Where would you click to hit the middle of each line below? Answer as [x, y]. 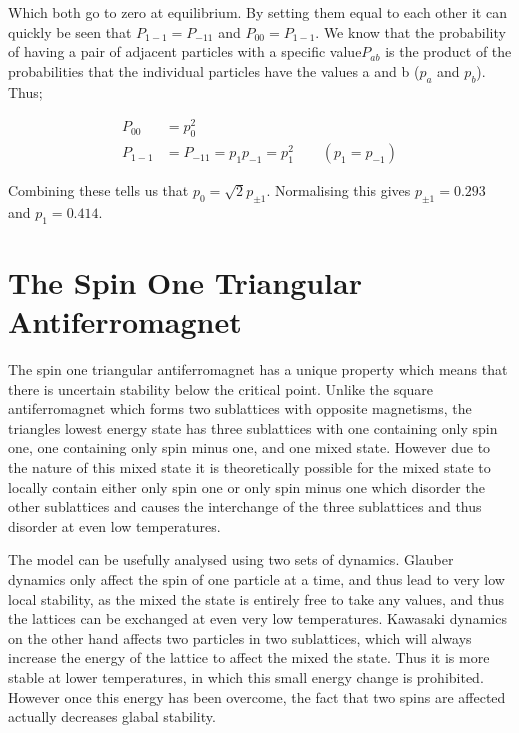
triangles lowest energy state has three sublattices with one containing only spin [253, 427]
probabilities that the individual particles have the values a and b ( [214, 70]
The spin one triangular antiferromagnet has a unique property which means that [258, 369]
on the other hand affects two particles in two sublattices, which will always [240, 637]
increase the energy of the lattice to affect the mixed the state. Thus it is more [249, 657]
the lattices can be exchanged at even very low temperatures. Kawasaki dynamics [257, 618]
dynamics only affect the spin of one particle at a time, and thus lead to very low [256, 578]
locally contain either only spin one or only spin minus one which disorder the [246, 486]
